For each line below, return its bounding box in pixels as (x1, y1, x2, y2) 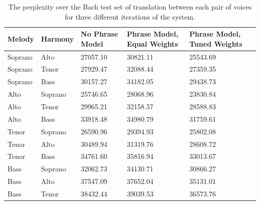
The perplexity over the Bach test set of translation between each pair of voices (8, 2, 252, 12)
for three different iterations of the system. (64, 11, 195, 22)
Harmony (41, 33, 74, 44)
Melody (7, 33, 34, 44)
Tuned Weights (189, 38, 242, 49)
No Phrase (80, 29, 118, 39)
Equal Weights (126, 38, 178, 49)
